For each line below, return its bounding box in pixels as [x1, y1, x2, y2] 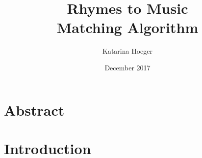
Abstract [4, 99, 65, 120]
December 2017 [104, 62, 151, 72]
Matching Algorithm [56, 17, 199, 37]
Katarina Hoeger [102, 46, 152, 56]
